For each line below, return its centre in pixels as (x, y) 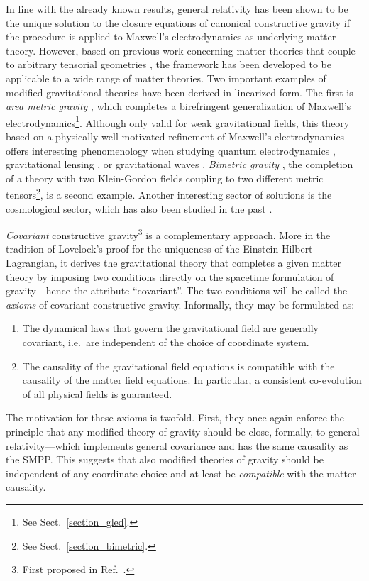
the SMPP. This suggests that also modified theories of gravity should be (165, 459)
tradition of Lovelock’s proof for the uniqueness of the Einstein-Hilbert (159, 249)
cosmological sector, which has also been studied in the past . (139, 208)
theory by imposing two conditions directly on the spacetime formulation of (170, 276)
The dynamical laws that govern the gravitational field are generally (170, 328)
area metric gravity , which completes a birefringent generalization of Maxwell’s (178, 106)
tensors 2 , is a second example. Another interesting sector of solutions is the (169, 194)
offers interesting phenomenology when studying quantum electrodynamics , (171, 150)
